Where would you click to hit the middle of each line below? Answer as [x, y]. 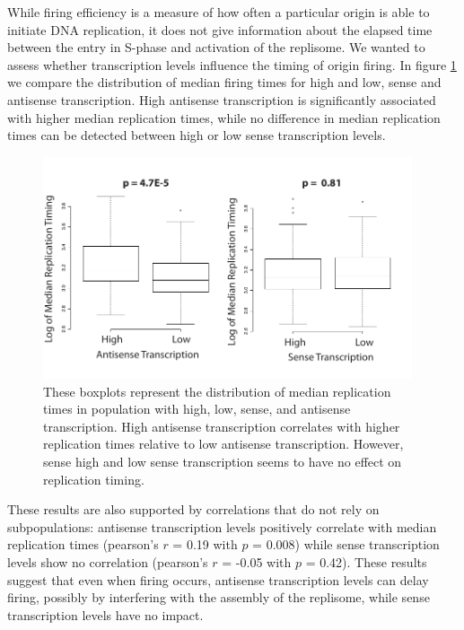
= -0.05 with [257, 561]
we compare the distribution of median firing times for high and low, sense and [224, 82]
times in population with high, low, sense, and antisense [197, 409]
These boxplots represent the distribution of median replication [217, 391]
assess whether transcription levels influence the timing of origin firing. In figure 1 [232, 64]
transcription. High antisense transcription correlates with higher [222, 426]
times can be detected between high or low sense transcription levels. [197, 135]
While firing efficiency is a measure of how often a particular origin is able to [219, 12]
